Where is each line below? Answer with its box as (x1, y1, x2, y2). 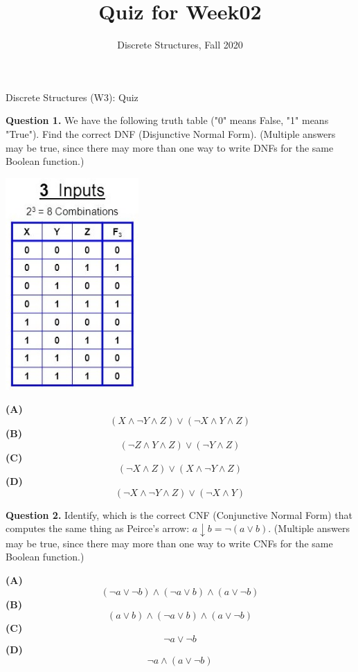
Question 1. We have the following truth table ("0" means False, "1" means (6, 113, 329, 127)
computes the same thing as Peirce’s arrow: (6, 521, 190, 536)
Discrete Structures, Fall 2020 (117, 37, 243, 52)
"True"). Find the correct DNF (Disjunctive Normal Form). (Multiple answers (6, 126, 336, 141)
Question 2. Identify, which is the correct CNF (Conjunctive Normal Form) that (6, 507, 353, 522)
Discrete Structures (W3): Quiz (6, 89, 138, 104)
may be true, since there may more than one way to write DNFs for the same (6, 140, 334, 154)
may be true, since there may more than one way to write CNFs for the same (6, 536, 333, 550)
